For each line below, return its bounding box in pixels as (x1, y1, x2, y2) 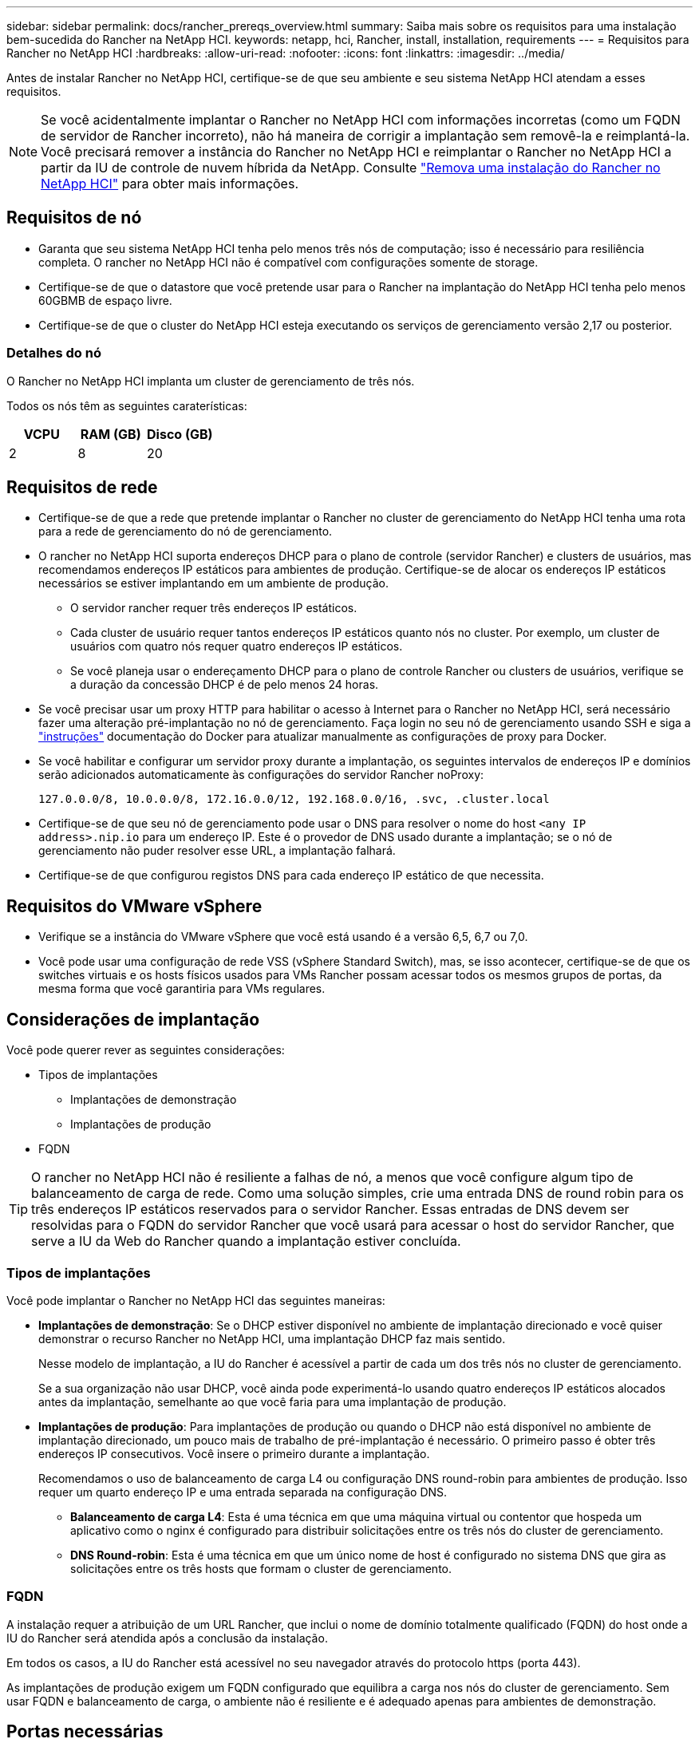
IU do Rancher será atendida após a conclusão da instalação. (6, 1630, 328, 1645)
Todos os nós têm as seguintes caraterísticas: (6, 398, 247, 413)
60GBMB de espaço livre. (38, 293, 172, 307)
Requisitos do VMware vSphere (6, 895, 263, 916)
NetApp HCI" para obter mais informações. (41, 176, 298, 192)
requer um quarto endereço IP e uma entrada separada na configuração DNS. (38, 1484, 448, 1499)
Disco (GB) (147, 425, 213, 442)
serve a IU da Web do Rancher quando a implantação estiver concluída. (31, 1233, 461, 1250)
